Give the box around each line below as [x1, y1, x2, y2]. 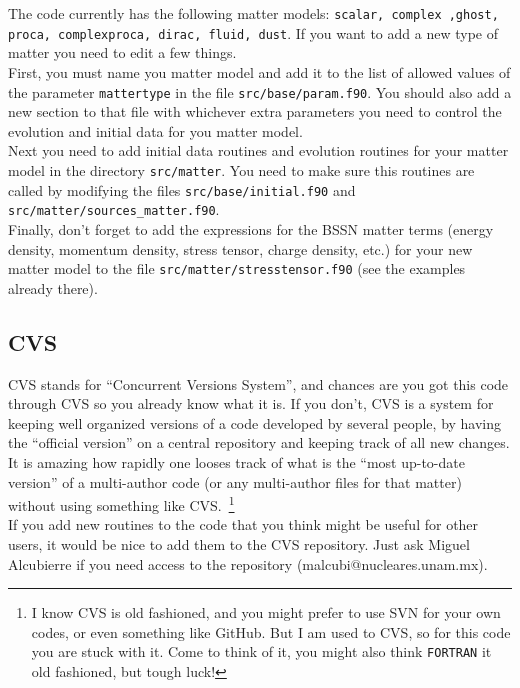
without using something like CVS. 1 [8, 492, 235, 515]
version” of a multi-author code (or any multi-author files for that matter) [8, 471, 462, 492]
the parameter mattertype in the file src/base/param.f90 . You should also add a [8, 81, 512, 102]
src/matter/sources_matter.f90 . [8, 199, 220, 220]
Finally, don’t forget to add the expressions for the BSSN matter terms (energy [8, 218, 494, 239]
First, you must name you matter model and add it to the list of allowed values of [8, 61, 511, 82]
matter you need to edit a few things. [8, 42, 237, 63]
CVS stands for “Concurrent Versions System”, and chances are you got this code [8, 373, 509, 394]
